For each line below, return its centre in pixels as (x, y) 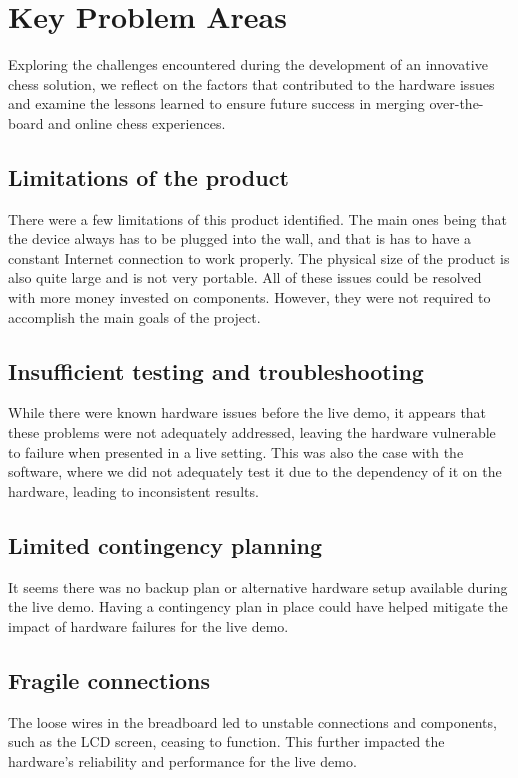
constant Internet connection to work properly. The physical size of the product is (259, 257)
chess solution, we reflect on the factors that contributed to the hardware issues (251, 83)
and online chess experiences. (137, 122)
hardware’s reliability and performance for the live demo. (182, 760)
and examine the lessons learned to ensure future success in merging (216, 103)
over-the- (456, 103)
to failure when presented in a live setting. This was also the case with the (236, 451)
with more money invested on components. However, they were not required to (249, 297)
